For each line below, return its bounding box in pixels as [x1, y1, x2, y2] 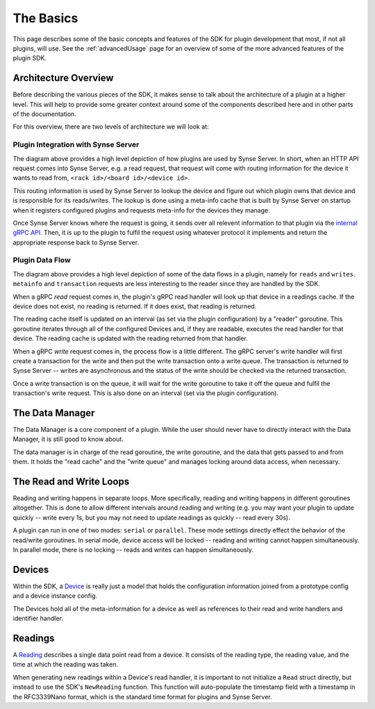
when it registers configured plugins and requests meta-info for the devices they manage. [12, 206, 270, 215]
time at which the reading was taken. [12, 660, 118, 669]
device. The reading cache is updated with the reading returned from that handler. [12, 334, 248, 343]
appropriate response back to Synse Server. [12, 238, 139, 247]
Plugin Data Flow [12, 256, 71, 265]
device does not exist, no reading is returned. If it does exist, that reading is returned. [12, 302, 257, 310]
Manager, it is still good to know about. [12, 435, 124, 444]
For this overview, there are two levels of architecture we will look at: [12, 122, 209, 131]
